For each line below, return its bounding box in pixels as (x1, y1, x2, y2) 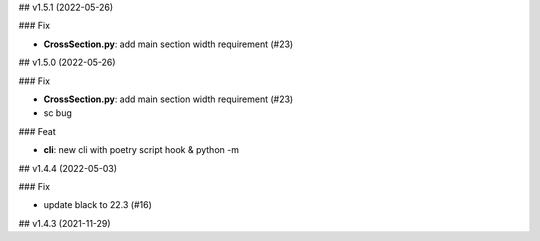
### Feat (18, 125, 56, 137)
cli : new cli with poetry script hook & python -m (43, 144, 240, 156)
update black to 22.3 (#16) (43, 199, 152, 211)
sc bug (43, 107, 72, 119)
